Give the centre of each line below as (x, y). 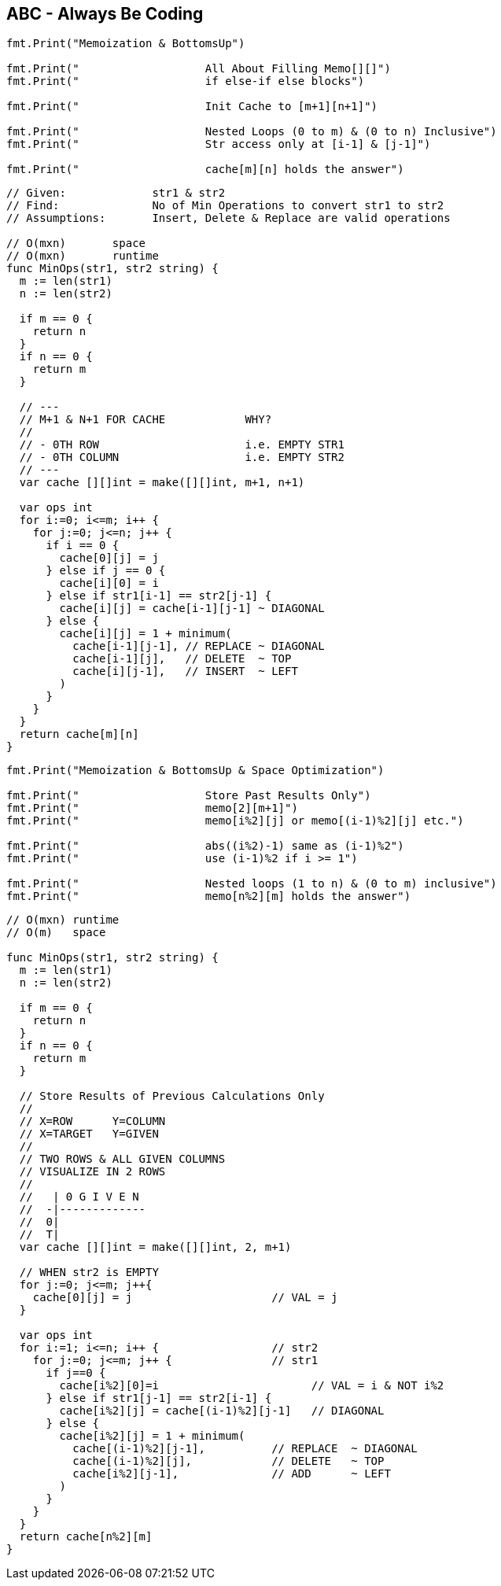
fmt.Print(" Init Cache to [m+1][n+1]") (192, 107)
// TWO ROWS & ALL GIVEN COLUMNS (122, 1159)
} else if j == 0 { (106, 571)
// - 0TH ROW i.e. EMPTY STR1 (182, 445)
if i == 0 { (83, 546)
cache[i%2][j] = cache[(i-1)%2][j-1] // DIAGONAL (222, 1411)
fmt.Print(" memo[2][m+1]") (152, 808)
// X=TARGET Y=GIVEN (89, 1134)
